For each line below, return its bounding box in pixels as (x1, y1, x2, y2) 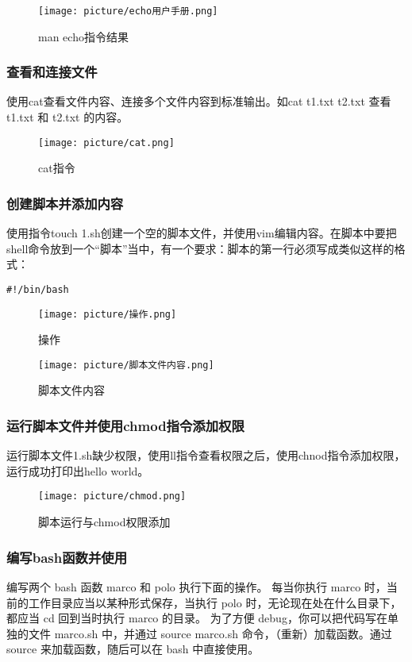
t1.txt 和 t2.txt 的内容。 (6, 109, 129, 125)
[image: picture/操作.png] (38, 308, 177, 320)
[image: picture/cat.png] (38, 137, 175, 148)
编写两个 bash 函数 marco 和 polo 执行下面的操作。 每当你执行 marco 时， (6, 578, 387, 595)
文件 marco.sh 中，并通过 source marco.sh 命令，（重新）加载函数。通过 (28, 625, 392, 641)
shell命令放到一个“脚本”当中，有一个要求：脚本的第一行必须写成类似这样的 (6, 240, 395, 256)
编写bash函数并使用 (6, 547, 127, 567)
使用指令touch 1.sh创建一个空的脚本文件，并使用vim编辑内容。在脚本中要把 (6, 225, 397, 241)
